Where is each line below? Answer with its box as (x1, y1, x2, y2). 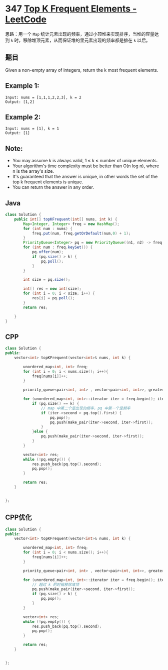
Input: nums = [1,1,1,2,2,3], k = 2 (5, 95, 81, 100)
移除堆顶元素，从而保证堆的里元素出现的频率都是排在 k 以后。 (23, 37, 151, 43)
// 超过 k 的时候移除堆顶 (31, 582, 79, 587)
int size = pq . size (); (23, 277, 70, 282)
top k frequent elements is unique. (12, 179, 83, 185)
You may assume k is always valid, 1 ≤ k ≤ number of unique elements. (12, 158, 158, 164)
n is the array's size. (12, 168, 54, 174)
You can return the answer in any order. (12, 184, 94, 190)
